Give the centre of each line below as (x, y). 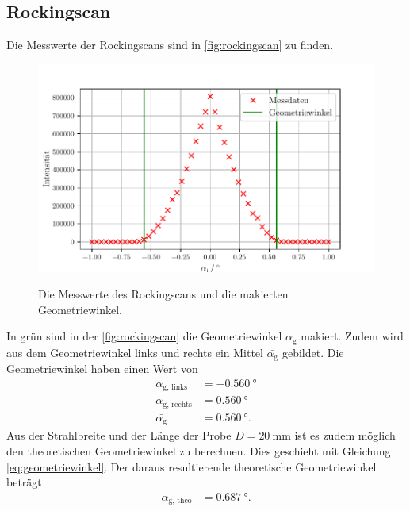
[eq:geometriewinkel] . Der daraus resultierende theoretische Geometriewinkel (192, 466)
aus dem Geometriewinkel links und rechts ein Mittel (135, 352)
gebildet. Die (313, 352)
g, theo (180, 501)
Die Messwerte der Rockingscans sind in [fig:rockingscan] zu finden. (170, 45)
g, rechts (177, 404)
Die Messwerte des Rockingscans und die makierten (163, 294)
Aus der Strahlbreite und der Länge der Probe (119, 435)
